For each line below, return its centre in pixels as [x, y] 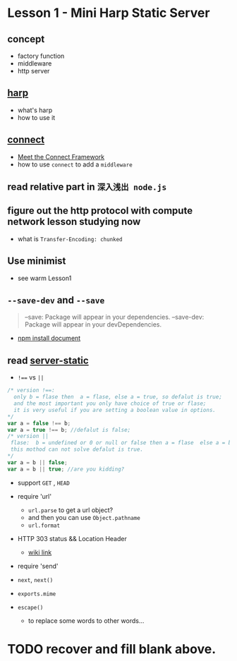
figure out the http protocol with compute [100, 211]
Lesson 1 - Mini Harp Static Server [109, 13]
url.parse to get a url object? [71, 510]
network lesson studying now [74, 222]
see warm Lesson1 [44, 278]
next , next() [35, 579]
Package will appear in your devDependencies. [93, 325]
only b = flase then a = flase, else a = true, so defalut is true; [118, 397]
